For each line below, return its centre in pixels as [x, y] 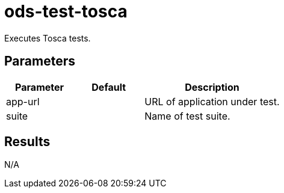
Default [109, 87]
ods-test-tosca [66, 11]
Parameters [40, 61]
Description [212, 87]
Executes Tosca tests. [48, 38]
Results [27, 142]
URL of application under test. [212, 101]
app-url [23, 101]
